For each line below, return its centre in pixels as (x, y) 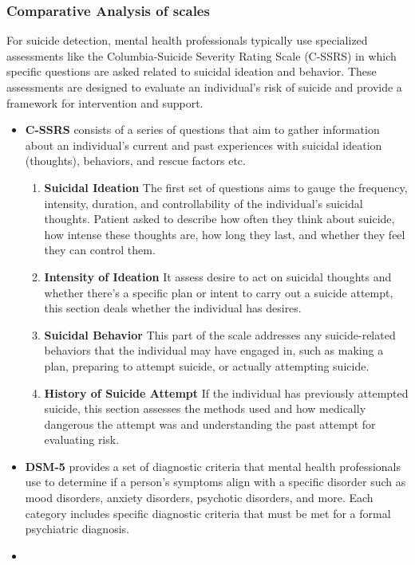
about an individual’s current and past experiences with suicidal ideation (204, 145)
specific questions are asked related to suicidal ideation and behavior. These (192, 71)
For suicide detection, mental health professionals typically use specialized (187, 40)
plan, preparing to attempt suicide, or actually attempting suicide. (207, 365)
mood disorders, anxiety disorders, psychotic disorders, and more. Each (199, 498)
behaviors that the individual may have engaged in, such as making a (214, 350)
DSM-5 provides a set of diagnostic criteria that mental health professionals (213, 466)
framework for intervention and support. (105, 102)
